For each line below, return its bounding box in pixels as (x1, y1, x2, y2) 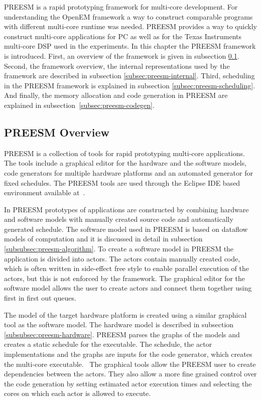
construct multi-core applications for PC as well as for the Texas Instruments (4, 31, 242, 41)
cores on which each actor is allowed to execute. (4, 388, 151, 398)
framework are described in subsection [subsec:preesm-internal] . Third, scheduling (4, 70, 255, 81)
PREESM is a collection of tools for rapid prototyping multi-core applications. (4, 148, 245, 158)
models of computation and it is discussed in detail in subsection (4, 233, 203, 244)
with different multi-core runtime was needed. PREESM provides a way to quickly (4, 21, 257, 32)
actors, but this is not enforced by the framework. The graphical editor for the (4, 273, 245, 283)
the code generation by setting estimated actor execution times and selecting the (4, 378, 252, 388)
